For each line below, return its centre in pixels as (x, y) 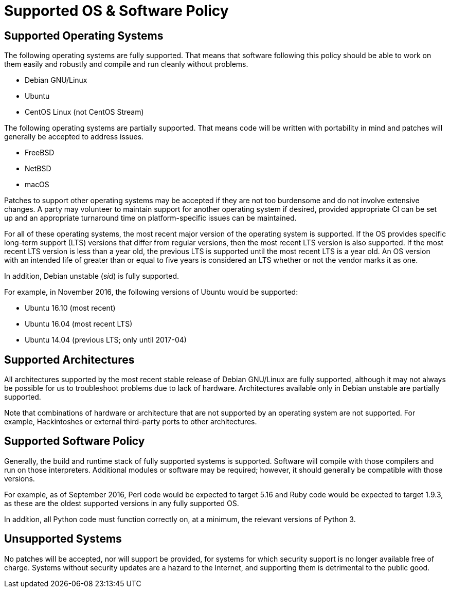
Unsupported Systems (63, 539)
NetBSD (38, 169)
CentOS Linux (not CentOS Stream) (84, 112)
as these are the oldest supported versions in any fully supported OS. (122, 503)
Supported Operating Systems (84, 35)
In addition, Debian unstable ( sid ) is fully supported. (92, 276)
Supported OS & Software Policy (116, 11)
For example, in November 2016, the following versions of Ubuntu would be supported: (151, 292)
